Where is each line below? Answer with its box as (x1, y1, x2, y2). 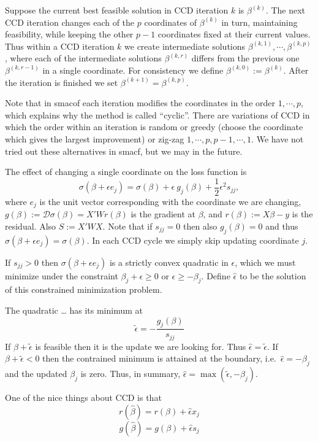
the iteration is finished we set (5, 76, 118, 88)
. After (283, 63, 309, 76)
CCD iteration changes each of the (5, 15, 135, 28)
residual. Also (5, 219, 56, 232)
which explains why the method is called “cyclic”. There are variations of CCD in (5, 108, 310, 121)
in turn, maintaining (221, 15, 298, 28)
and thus (265, 219, 298, 232)
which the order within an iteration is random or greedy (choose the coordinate (5, 120, 303, 133)
